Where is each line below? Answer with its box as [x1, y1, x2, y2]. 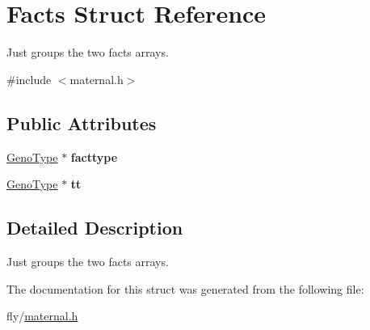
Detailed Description [6, 215, 183, 240]
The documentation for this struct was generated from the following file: [6, 280, 364, 297]
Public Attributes [6, 110, 157, 135]
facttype [70, 148, 118, 165]
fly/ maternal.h [6, 307, 78, 324]
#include [6, 70, 52, 87]
